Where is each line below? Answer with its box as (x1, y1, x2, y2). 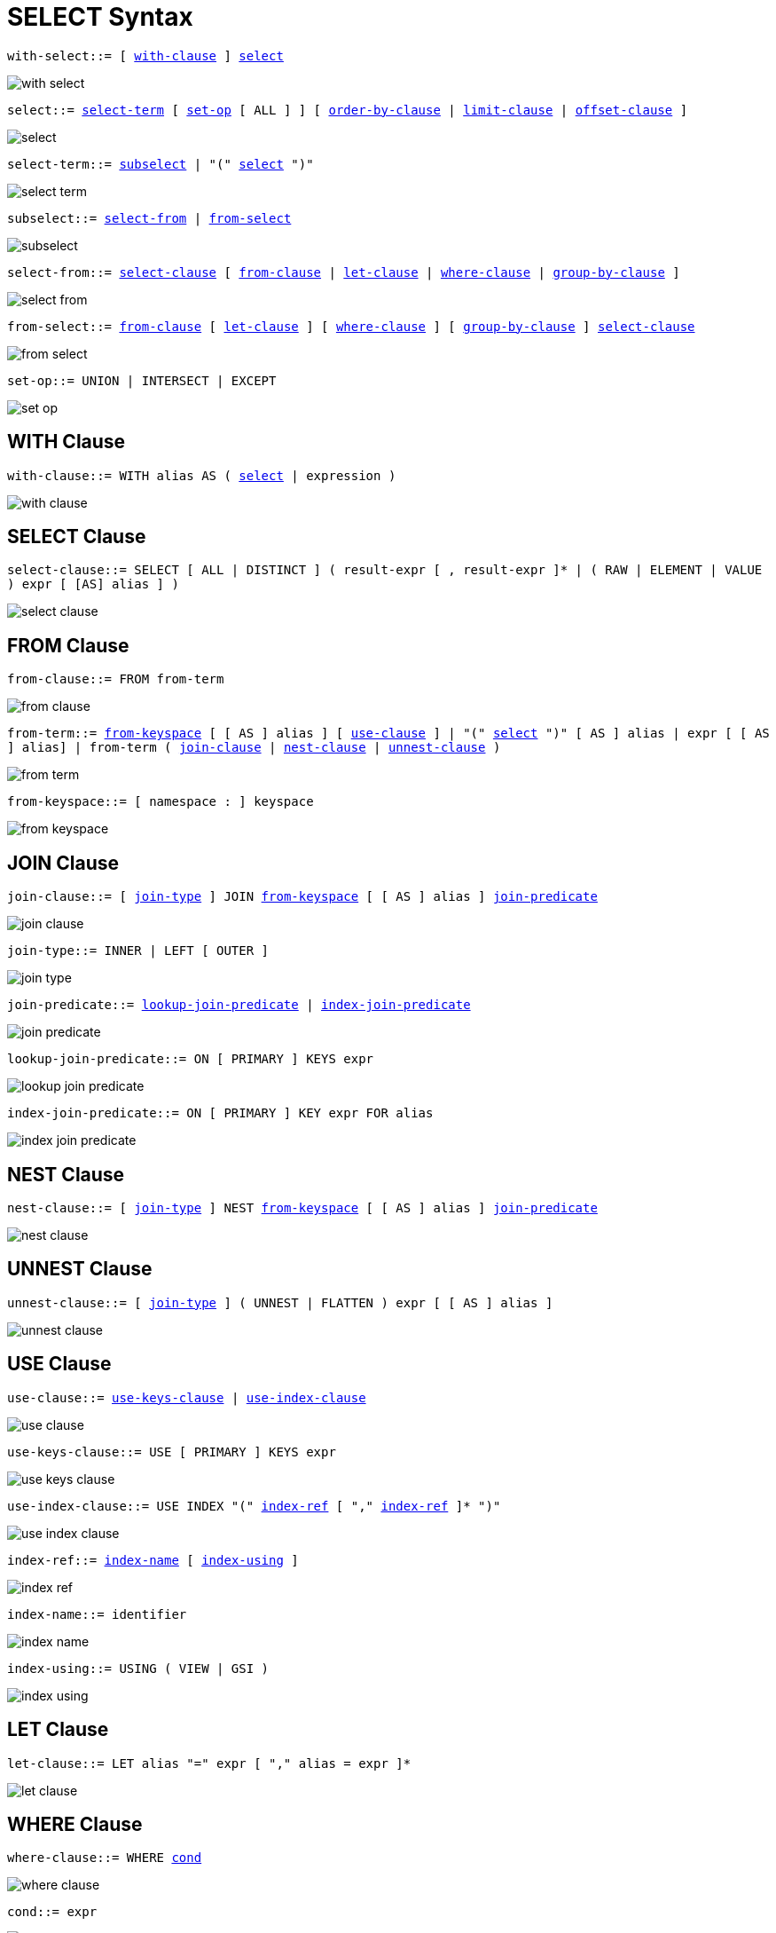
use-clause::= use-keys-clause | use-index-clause (7, 1390, 366, 1405)
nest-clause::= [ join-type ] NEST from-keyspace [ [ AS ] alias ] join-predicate (7, 1200, 598, 1215)
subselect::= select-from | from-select (7, 210, 292, 225)
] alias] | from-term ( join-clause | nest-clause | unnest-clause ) (7, 740, 501, 755)
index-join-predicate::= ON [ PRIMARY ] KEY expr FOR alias (7, 1106, 434, 1121)
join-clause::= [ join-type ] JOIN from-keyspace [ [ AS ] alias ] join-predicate (7, 889, 598, 904)
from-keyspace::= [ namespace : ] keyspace (7, 794, 314, 809)
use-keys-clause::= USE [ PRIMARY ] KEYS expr (7, 1444, 336, 1459)
